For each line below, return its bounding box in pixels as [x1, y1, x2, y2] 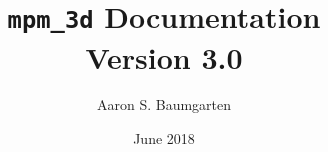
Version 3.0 [85, 36, 243, 77]
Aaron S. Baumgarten [96, 94, 232, 115]
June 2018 [133, 128, 195, 149]
